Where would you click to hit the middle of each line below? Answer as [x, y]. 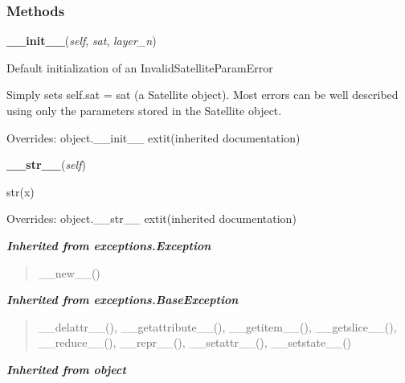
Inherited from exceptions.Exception [109, 245]
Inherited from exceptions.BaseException [123, 300]
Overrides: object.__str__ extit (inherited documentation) [151, 218]
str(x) [20, 191]
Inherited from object [66, 369]
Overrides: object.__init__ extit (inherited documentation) [153, 137]
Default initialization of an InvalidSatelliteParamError [140, 67]
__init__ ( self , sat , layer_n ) [82, 41]
